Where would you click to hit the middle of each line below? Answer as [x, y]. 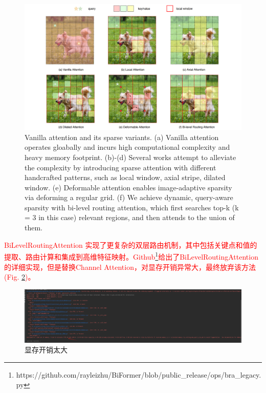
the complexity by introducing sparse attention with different [120, 167]
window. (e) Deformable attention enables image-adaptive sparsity [128, 187]
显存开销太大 [46, 350]
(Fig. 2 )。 [20, 277]
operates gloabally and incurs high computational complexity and [127, 147]
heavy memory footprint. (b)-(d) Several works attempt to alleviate [130, 157]
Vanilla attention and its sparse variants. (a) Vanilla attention [122, 137]
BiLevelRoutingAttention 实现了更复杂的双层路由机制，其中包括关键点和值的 [131, 244]
